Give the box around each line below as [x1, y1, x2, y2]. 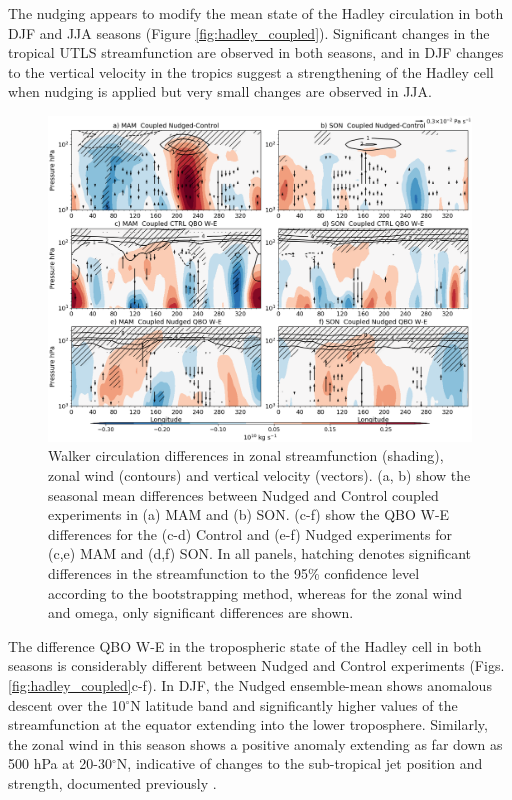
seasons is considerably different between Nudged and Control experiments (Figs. [8, 655, 505, 676]
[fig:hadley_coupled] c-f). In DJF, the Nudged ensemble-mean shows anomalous [8, 674, 492, 695]
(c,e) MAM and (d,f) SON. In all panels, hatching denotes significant [48, 543, 471, 564]
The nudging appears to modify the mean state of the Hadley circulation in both [8, 3, 504, 23]
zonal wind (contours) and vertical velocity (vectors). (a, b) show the [48, 465, 471, 486]
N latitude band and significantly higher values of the [130, 694, 458, 715]
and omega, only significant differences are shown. [48, 602, 354, 623]
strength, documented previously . [8, 772, 217, 793]
